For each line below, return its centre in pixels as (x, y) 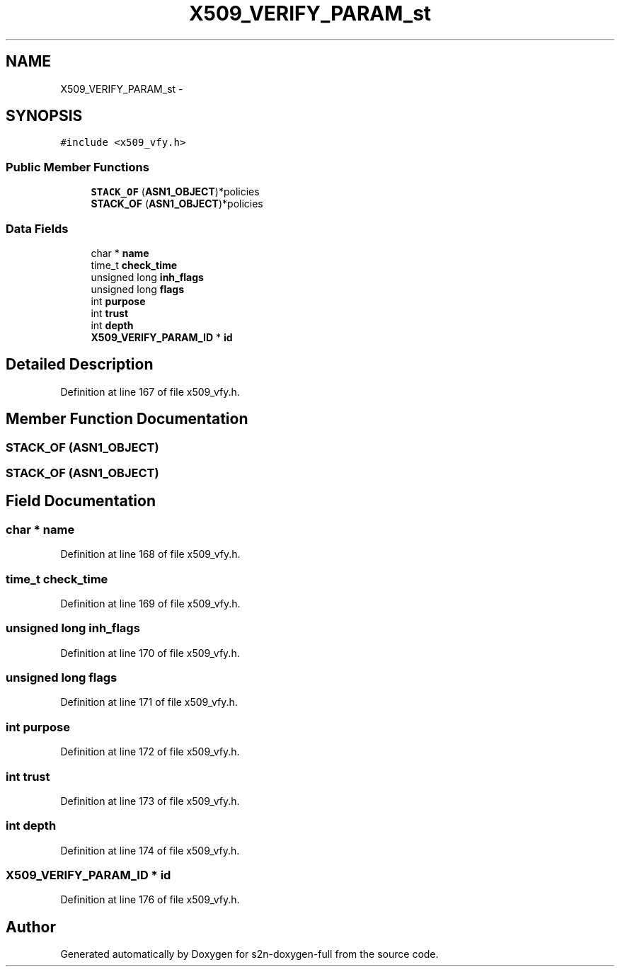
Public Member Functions (77, 167)
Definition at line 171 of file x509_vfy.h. (149, 702)
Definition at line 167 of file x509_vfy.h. (150, 391)
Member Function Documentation (127, 419)
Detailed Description (80, 365)
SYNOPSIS (44, 116)
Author (31, 927)
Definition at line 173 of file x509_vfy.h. (150, 801)
